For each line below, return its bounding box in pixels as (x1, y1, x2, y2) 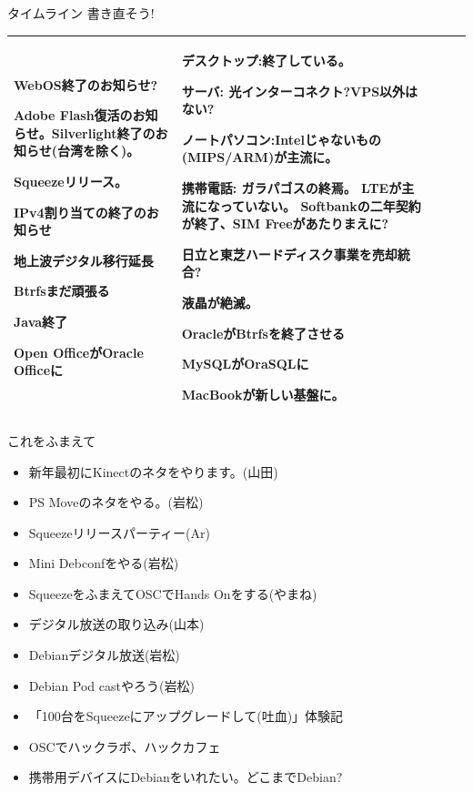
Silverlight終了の (51, 123, 156, 142)
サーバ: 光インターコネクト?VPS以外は (181, 81, 418, 100)
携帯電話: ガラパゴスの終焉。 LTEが (181, 178, 402, 198)
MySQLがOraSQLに (181, 354, 309, 373)
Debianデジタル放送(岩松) (28, 645, 180, 665)
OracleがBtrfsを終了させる (181, 323, 345, 342)
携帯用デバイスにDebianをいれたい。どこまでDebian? (28, 767, 343, 787)
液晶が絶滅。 (181, 293, 258, 312)
